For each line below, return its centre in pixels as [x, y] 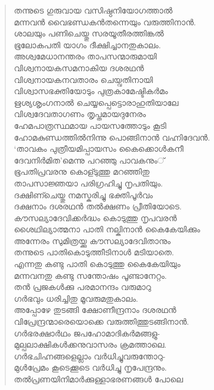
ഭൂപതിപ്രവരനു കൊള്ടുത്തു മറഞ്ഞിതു [82, 171]
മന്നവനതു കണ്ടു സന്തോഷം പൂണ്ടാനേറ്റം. [90, 275]
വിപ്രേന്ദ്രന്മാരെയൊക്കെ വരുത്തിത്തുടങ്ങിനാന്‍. [101, 321]
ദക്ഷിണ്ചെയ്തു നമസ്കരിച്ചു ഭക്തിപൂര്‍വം [83, 194]
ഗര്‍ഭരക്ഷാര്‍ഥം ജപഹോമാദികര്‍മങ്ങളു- [87, 333]
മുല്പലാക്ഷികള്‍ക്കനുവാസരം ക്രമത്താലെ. [90, 344]
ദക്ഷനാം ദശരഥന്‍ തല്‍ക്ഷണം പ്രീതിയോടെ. [98, 206]
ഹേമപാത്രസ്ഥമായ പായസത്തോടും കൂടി [90, 125]
